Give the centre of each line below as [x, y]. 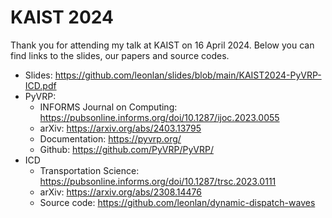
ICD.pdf [40, 85]
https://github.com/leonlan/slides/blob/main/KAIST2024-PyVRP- [188, 75]
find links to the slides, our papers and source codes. [120, 55]
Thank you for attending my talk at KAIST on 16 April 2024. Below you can [162, 45]
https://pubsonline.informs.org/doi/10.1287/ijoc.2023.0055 [159, 117]
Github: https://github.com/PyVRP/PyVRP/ [126, 149]
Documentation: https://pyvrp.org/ [110, 138]
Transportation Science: [89, 170]
